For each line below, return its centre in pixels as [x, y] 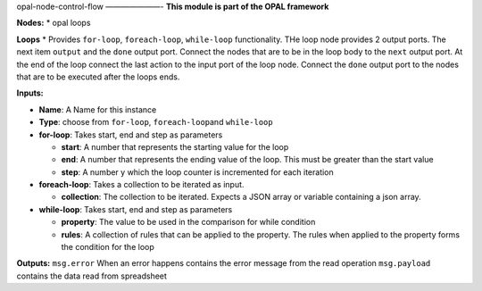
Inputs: [30, 93]
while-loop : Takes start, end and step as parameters [136, 209]
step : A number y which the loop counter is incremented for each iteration [197, 172]
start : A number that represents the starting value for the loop [175, 146]
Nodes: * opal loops [54, 23]
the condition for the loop [108, 247]
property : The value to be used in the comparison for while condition [188, 222]
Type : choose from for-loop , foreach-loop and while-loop [156, 122]
